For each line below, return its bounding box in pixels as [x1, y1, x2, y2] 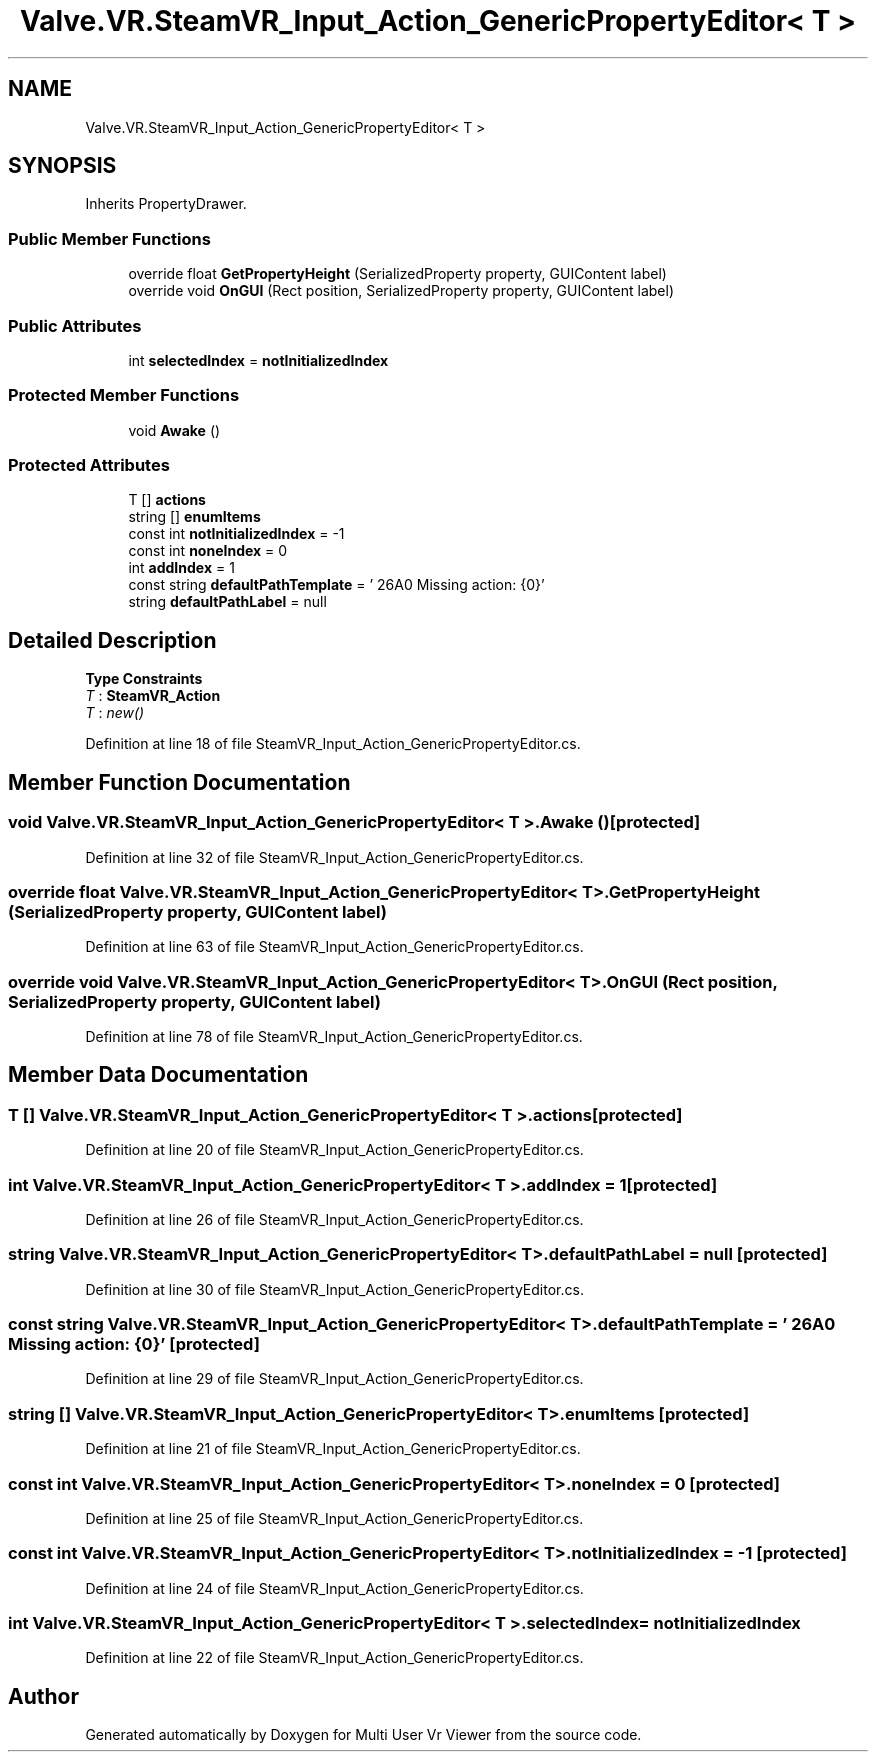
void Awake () [128, 421, 221, 439]
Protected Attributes [8, 455, 170, 476]
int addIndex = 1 [128, 559, 235, 577]
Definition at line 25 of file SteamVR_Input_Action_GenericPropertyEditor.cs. [85, 1509, 584, 1527]
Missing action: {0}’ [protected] [8, 1334, 260, 1355]
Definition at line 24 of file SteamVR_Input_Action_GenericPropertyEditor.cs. [85, 1579, 584, 1597]
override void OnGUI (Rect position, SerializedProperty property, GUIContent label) [128, 282, 674, 300]
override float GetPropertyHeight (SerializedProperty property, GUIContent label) [128, 265, 667, 283]
